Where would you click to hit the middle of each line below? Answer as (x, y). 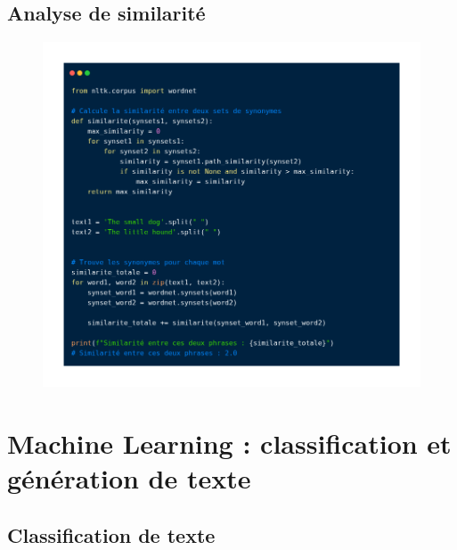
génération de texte (129, 477)
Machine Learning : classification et (229, 443)
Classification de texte (111, 534)
